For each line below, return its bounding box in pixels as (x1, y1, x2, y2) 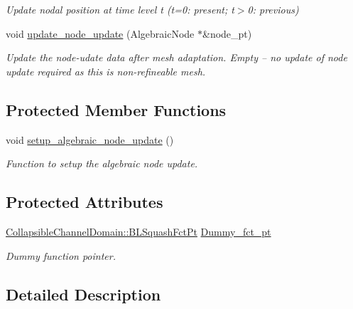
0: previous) (247, 2, 299, 16)
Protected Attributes (6, 191, 163, 213)
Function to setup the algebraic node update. (6, 156, 198, 171)
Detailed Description (6, 283, 161, 305)
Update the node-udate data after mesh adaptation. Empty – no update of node (6, 50, 347, 65)
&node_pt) (202, 26, 252, 41)
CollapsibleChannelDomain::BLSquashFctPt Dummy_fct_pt (6, 224, 271, 239)
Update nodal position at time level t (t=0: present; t (6, 2, 234, 16)
